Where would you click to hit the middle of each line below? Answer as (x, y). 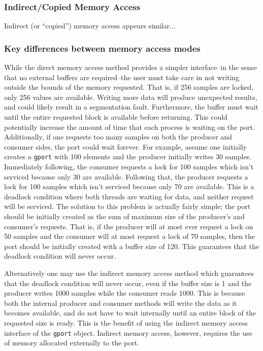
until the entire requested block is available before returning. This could (116, 117)
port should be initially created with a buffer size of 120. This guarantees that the (132, 246)
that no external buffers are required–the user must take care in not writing (122, 77)
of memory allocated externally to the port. (72, 343)
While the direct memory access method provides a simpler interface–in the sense (130, 67)
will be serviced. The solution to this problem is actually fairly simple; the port (127, 206)
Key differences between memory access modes (102, 48)
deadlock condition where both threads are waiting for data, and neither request (129, 196)
